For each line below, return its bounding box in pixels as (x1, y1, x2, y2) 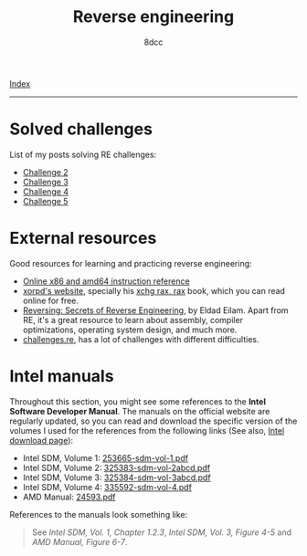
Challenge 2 (22, 166, 69, 177)
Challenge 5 (22, 195, 69, 206)
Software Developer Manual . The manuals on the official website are (9, 405, 270, 416)
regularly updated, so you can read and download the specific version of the (9, 415, 298, 426)
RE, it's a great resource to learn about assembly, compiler (22, 314, 244, 325)
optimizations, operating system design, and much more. (22, 324, 238, 335)
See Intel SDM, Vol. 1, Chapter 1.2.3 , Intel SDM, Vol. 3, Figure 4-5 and (31, 527, 292, 538)
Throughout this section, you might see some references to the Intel (9, 395, 267, 407)
